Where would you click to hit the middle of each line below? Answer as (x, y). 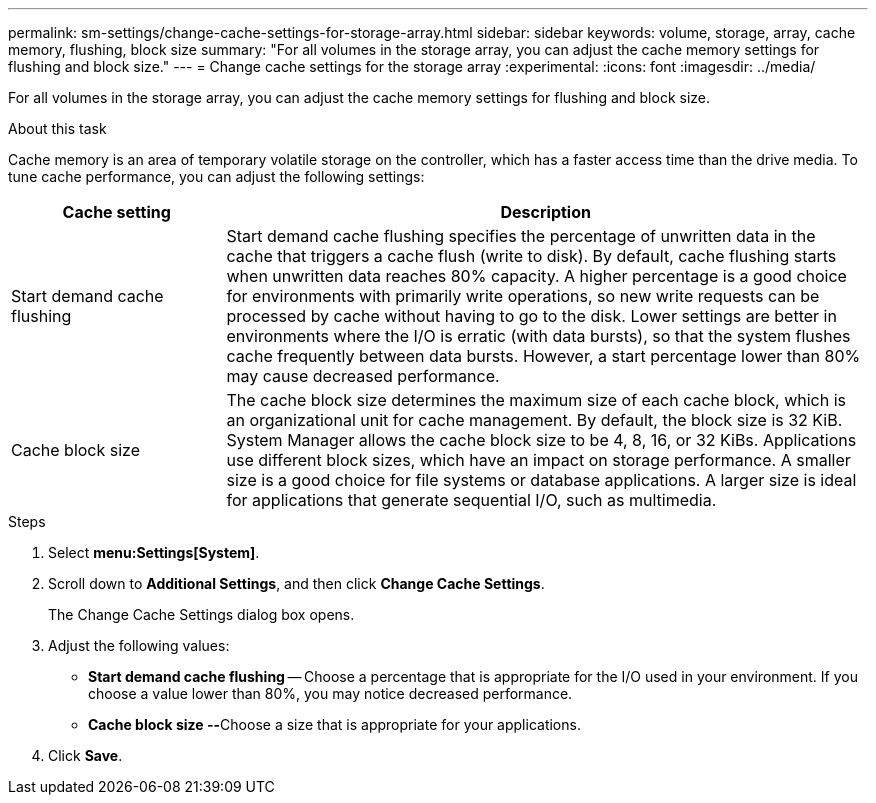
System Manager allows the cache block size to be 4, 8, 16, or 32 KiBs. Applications (541, 440)
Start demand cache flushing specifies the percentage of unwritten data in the (521, 236)
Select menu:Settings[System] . (154, 552)
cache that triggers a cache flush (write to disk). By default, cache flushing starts (531, 256)
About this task (57, 128)
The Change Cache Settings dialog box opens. (201, 614)
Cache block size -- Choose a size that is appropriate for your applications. (334, 724)
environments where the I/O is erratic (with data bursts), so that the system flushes (538, 336)
